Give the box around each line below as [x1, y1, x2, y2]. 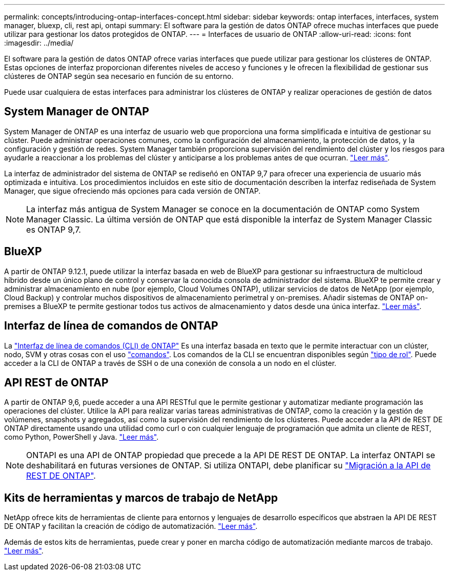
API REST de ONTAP [4, 376, 109, 389]
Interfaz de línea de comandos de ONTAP [4, 319, 218, 333]
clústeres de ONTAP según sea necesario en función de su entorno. [4, 72, 234, 80]
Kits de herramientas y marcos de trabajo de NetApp [4, 491, 278, 504]
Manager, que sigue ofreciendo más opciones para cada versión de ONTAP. [4, 186, 261, 195]
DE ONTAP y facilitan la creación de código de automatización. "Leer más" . [4, 522, 258, 531]
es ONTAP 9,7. [26, 224, 81, 235]
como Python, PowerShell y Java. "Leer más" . [4, 433, 159, 442]
